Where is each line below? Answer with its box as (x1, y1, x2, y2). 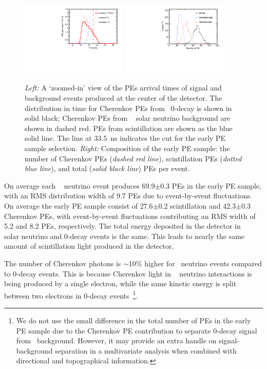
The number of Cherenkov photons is (4, 257, 121, 268)
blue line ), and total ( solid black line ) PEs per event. (25, 163, 190, 174)
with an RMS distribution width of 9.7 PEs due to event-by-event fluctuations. (4, 190, 253, 201)
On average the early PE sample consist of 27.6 (4, 200, 153, 211)
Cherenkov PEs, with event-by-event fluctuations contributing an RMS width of (4, 210, 256, 221)
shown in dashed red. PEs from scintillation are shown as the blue (25, 122, 233, 133)
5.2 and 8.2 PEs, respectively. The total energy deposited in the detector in (4, 220, 241, 231)
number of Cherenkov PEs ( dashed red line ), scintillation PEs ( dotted (25, 153, 242, 163)
